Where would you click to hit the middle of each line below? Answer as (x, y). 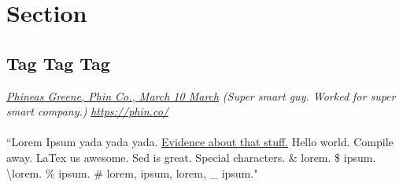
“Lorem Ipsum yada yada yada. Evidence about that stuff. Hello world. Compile (200, 142)
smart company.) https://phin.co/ (87, 111)
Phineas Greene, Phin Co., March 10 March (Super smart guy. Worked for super (201, 95)
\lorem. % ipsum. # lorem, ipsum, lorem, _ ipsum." (132, 172)
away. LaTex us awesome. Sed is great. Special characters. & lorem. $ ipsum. (191, 157)
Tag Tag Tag (58, 62)
